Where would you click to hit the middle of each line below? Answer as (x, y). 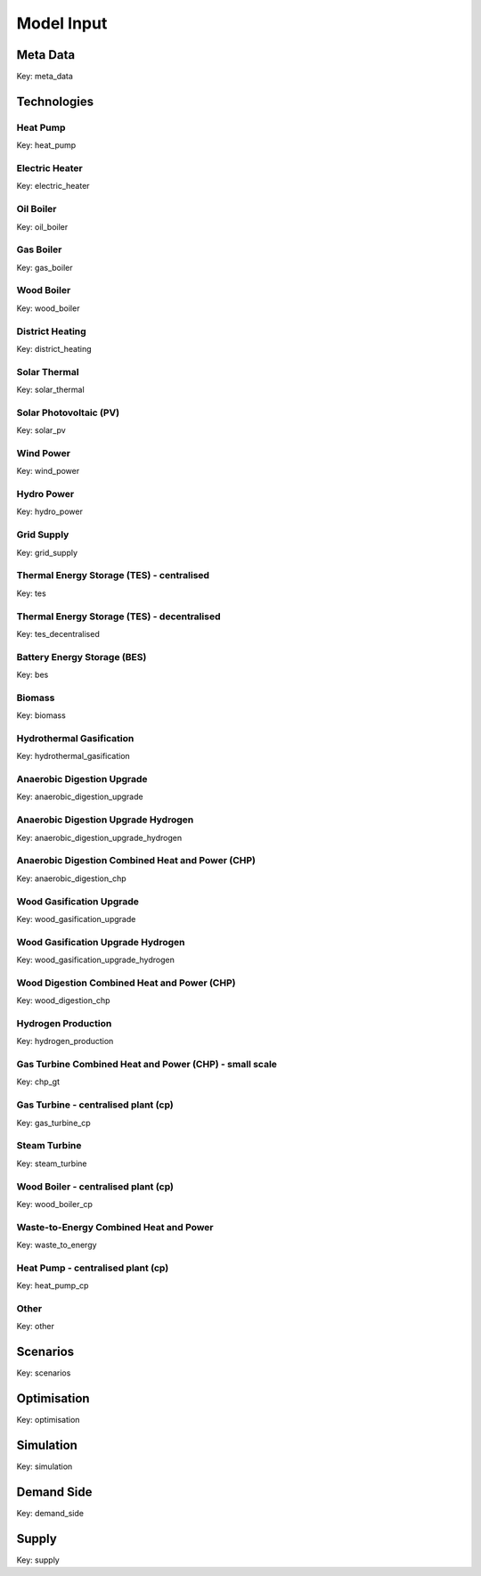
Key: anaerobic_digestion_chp (71, 878)
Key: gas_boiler (45, 267)
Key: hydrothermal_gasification (73, 756)
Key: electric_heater (53, 186)
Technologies (55, 101)
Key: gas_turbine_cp (53, 1123)
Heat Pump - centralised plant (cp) (93, 1268)
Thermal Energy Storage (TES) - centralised (113, 576)
